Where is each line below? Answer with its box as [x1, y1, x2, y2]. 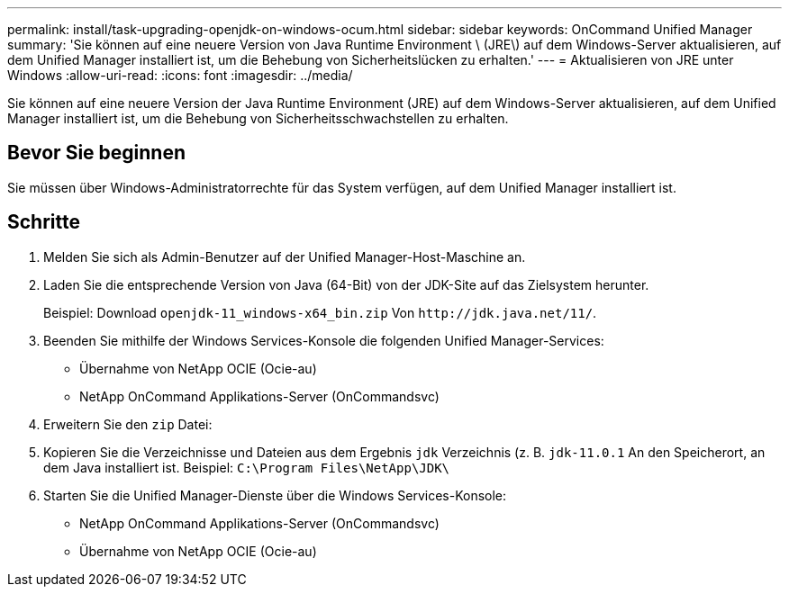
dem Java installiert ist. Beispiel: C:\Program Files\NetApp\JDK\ [43, 459, 450, 475]
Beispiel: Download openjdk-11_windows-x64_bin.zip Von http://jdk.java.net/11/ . [43, 304, 597, 320]
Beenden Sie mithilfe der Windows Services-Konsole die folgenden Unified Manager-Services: [43, 332, 604, 348]
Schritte [7, 211, 80, 234]
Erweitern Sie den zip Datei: [43, 416, 213, 432]
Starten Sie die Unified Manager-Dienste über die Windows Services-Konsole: [43, 487, 507, 503]
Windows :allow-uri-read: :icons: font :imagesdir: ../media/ [7, 67, 353, 83]
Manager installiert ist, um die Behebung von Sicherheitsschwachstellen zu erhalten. [7, 111, 509, 126]
